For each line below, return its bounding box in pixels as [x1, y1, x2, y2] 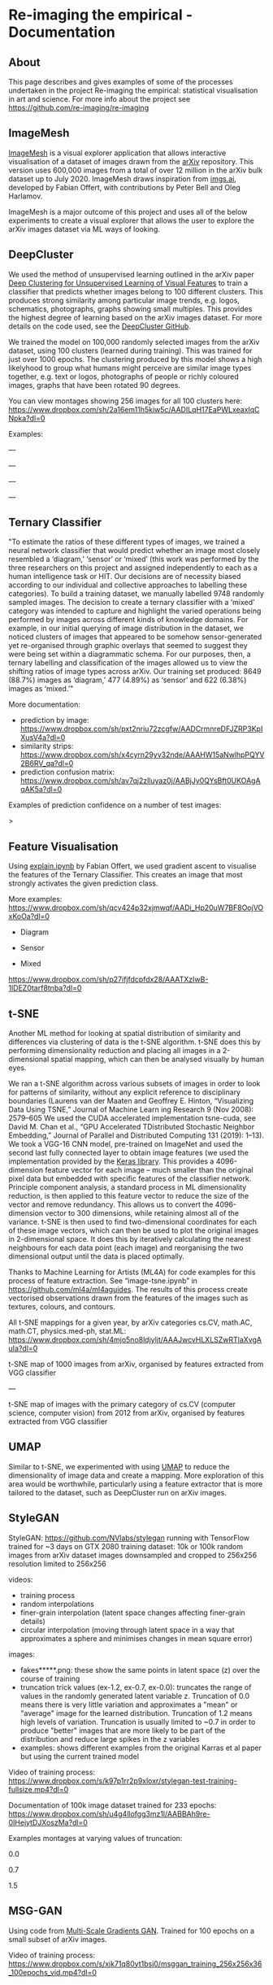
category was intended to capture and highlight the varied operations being [8, 606, 262, 616]
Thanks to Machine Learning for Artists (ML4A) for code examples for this [8, 1267, 256, 1278]
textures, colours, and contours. [8, 1302, 115, 1312]
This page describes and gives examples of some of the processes [8, 77, 233, 86]
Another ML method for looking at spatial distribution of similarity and [8, 1029, 241, 1038]
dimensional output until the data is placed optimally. [8, 1252, 185, 1261]
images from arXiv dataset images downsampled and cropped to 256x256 [8, 1550, 258, 1560]
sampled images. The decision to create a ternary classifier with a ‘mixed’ [8, 598, 255, 607]
